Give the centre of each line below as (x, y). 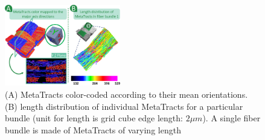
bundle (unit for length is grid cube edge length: (94, 118)
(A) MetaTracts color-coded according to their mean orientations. (126, 94)
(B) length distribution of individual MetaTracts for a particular (124, 106)
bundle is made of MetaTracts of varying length (93, 129)
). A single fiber (231, 118)
